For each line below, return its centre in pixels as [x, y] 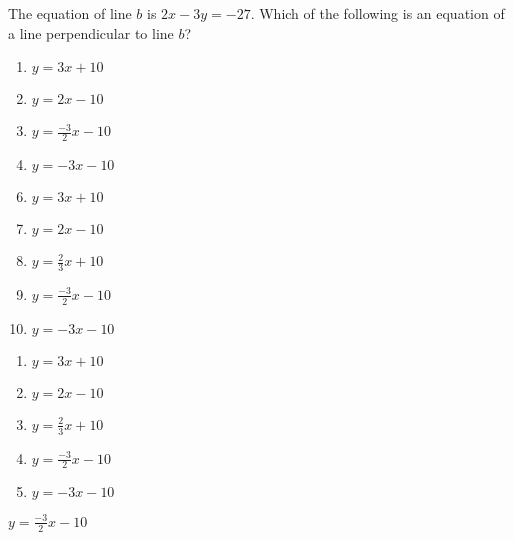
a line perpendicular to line [91, 32]
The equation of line [70, 13]
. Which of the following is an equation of [377, 13]
